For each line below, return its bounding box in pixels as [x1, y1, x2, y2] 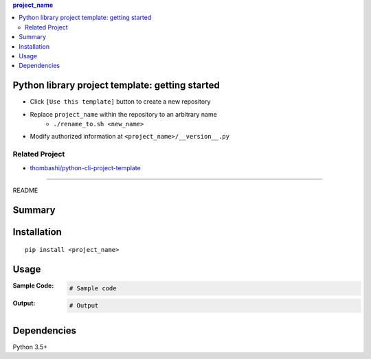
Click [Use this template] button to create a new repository [30, 97, 211, 106]
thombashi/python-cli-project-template [30, 163, 141, 172]
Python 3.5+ [12, 343, 48, 351]
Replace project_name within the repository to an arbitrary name [30, 110, 218, 118]
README [12, 186, 38, 194]
